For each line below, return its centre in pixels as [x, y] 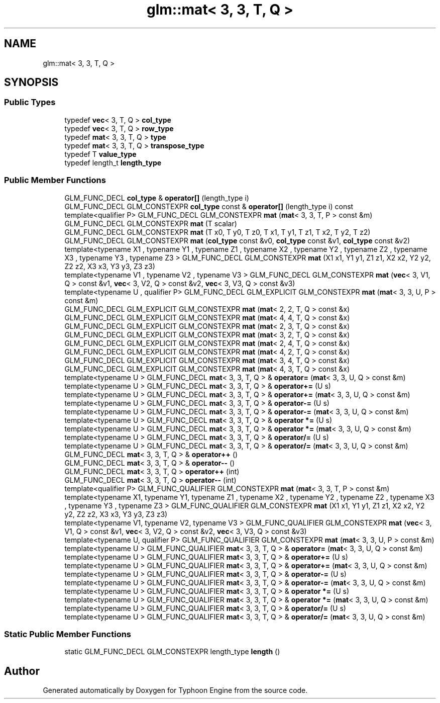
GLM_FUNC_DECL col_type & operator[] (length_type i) [157, 198]
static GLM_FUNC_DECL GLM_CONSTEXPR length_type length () [172, 652]
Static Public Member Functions [68, 634]
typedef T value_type [100, 154]
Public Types [30, 102]
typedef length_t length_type [113, 162]
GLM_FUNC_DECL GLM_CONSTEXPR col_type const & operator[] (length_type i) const [209, 206]
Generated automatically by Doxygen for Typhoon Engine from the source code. [175, 690]
